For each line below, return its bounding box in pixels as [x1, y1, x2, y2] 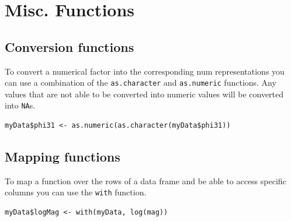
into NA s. [5, 99, 36, 111]
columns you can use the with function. [5, 186, 147, 198]
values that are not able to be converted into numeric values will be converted [5, 87, 284, 100]
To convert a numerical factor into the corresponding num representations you [5, 65, 285, 77]
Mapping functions [5, 148, 120, 166]
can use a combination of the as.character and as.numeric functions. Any [5, 76, 276, 89]
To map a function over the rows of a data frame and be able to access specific [5, 174, 286, 187]
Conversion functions [5, 37, 134, 55]
